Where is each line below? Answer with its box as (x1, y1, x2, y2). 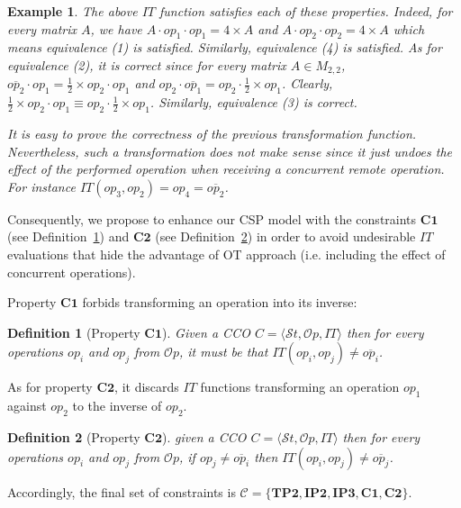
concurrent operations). (7, 262, 136, 281)
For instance (7, 177, 76, 195)
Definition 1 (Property (7, 322, 140, 341)
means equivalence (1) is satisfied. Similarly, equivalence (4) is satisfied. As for (7, 38, 442, 57)
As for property (7, 377, 93, 396)
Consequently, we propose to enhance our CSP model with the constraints (7, 209, 417, 228)
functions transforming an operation (200, 377, 400, 396)
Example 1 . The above (7, 2, 138, 20)
